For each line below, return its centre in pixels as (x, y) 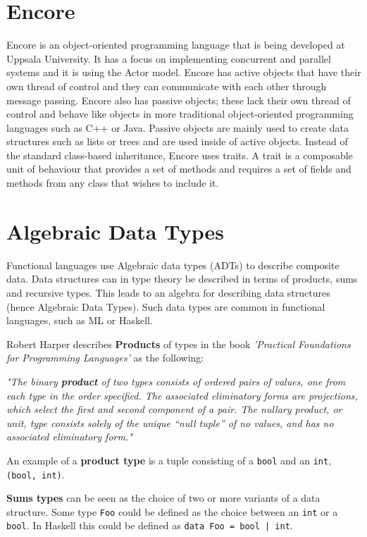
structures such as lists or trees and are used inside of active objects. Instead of (177, 141)
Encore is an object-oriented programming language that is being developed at (176, 45)
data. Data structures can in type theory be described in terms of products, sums (182, 279)
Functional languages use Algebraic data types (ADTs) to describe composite (173, 265)
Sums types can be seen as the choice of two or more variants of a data (163, 498)
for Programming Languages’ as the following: (105, 358)
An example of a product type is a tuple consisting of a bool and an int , (169, 460)
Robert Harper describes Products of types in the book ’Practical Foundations (179, 344)
